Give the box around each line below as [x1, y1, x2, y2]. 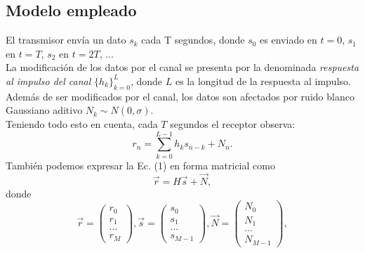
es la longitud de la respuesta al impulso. [175, 73, 351, 88]
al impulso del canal [6, 73, 91, 88]
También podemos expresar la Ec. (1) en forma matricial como [6, 157, 275, 172]
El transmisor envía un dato [6, 32, 126, 47]
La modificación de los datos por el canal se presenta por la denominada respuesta [6, 60, 359, 74]
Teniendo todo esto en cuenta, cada [6, 116, 158, 131]
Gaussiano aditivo [6, 103, 83, 117]
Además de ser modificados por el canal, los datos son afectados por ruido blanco [6, 89, 354, 103]
